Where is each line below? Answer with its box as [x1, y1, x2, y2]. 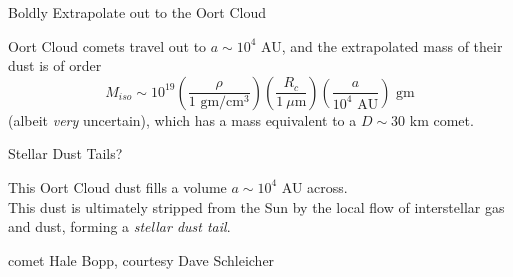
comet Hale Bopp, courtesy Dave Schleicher [8, 249, 275, 270]
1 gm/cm [188, 95, 244, 110]
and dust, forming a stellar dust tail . [8, 216, 231, 237]
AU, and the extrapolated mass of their [261, 35, 503, 56]
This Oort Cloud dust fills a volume [8, 176, 227, 197]
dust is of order [8, 55, 102, 76]
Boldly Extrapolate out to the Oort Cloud [8, 2, 266, 22]
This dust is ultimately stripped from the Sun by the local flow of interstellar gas [8, 196, 505, 217]
